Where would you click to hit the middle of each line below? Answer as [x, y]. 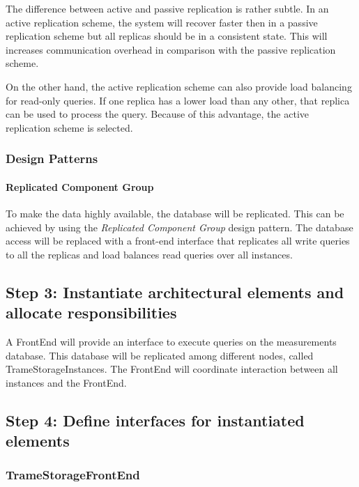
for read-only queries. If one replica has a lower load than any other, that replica [178, 100]
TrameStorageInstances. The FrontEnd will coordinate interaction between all [172, 369]
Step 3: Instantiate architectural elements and [175, 292]
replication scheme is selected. [69, 127]
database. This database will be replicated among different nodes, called [160, 355]
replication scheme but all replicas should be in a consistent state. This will [167, 36]
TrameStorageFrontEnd [73, 475]
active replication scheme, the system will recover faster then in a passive [162, 22]
